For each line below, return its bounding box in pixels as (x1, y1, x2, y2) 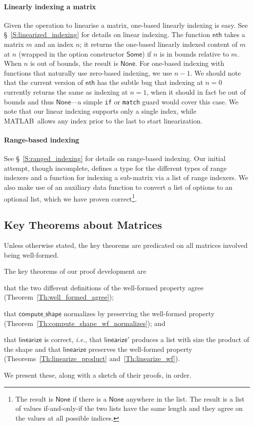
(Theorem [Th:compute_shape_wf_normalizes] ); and (4, 318, 166, 328)
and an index (34, 39, 74, 49)
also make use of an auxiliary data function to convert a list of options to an (4, 182, 233, 192)
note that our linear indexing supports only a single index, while (4, 106, 196, 116)
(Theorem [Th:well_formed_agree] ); (4, 292, 114, 302)
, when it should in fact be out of (147, 86, 246, 97)
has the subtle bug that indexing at (97, 77, 203, 87)
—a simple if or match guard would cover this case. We (71, 96, 239, 106)
